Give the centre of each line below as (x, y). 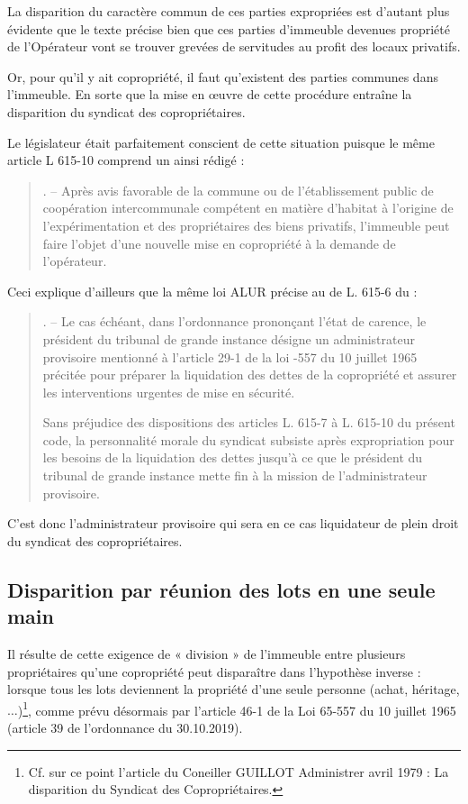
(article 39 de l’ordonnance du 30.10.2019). (125, 728)
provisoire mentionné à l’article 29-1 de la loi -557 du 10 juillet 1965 (230, 356)
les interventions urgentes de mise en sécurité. (169, 392)
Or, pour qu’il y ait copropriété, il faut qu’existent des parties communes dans (223, 76)
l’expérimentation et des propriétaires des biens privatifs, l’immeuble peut (246, 225)
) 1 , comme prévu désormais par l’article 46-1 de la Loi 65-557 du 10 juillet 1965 (237, 708)
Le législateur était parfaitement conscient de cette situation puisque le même (221, 142)
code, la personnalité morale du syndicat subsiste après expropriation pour (248, 439)
